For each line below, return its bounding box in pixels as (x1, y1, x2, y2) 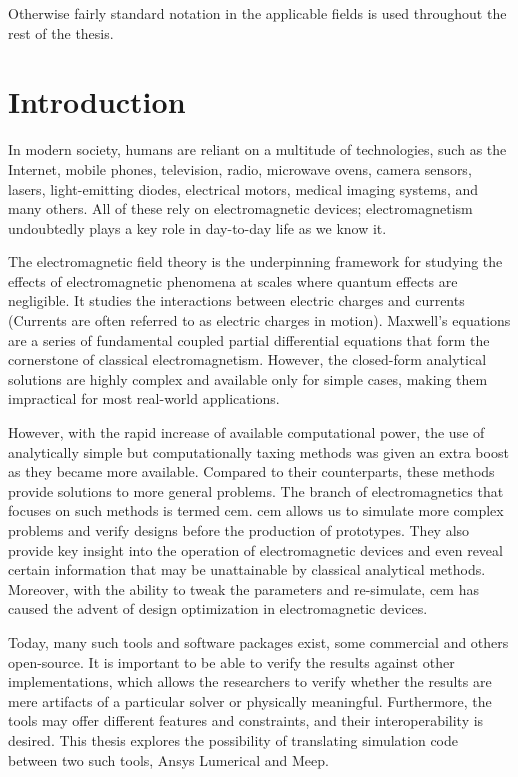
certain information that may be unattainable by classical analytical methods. (8, 559, 486, 580)
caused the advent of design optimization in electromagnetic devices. (8, 598, 428, 619)
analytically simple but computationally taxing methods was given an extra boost (8, 441, 509, 462)
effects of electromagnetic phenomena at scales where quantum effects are (8, 270, 458, 291)
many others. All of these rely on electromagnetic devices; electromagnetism (8, 198, 473, 219)
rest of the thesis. (8, 22, 114, 43)
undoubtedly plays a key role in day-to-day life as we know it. (8, 217, 387, 238)
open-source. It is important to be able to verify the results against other (8, 651, 455, 672)
